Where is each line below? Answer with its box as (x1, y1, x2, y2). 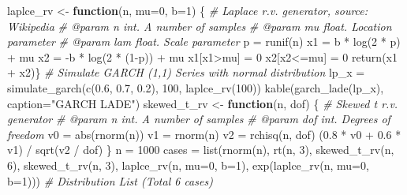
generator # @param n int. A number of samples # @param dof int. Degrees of (7, 111, 390, 127)
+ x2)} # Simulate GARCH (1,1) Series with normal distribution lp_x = (7, 64, 365, 81)
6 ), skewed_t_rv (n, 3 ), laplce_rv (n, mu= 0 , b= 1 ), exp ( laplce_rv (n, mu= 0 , (7, 156, 369, 173)
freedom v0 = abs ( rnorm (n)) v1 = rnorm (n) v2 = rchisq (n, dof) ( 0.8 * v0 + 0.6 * (7, 126, 401, 142)
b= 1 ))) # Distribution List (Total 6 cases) (7, 172, 213, 189)
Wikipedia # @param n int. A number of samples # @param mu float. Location (7, 17, 392, 34)
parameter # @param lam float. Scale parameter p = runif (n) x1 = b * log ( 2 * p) (7, 33, 401, 50)
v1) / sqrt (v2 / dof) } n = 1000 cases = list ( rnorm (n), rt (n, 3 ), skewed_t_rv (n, (7, 141, 394, 158)
